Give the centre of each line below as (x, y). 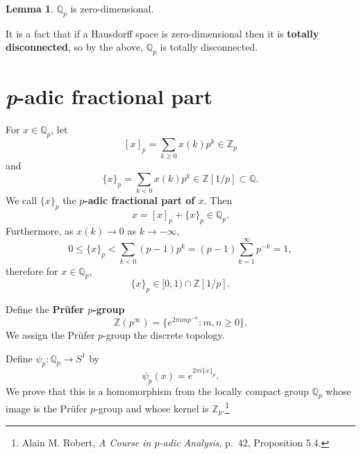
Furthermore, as (40, 230)
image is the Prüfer (47, 409)
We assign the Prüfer (50, 334)
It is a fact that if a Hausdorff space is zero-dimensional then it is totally (162, 33)
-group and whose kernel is (152, 409)
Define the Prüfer (45, 309)
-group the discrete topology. (164, 334)
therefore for (32, 270)
